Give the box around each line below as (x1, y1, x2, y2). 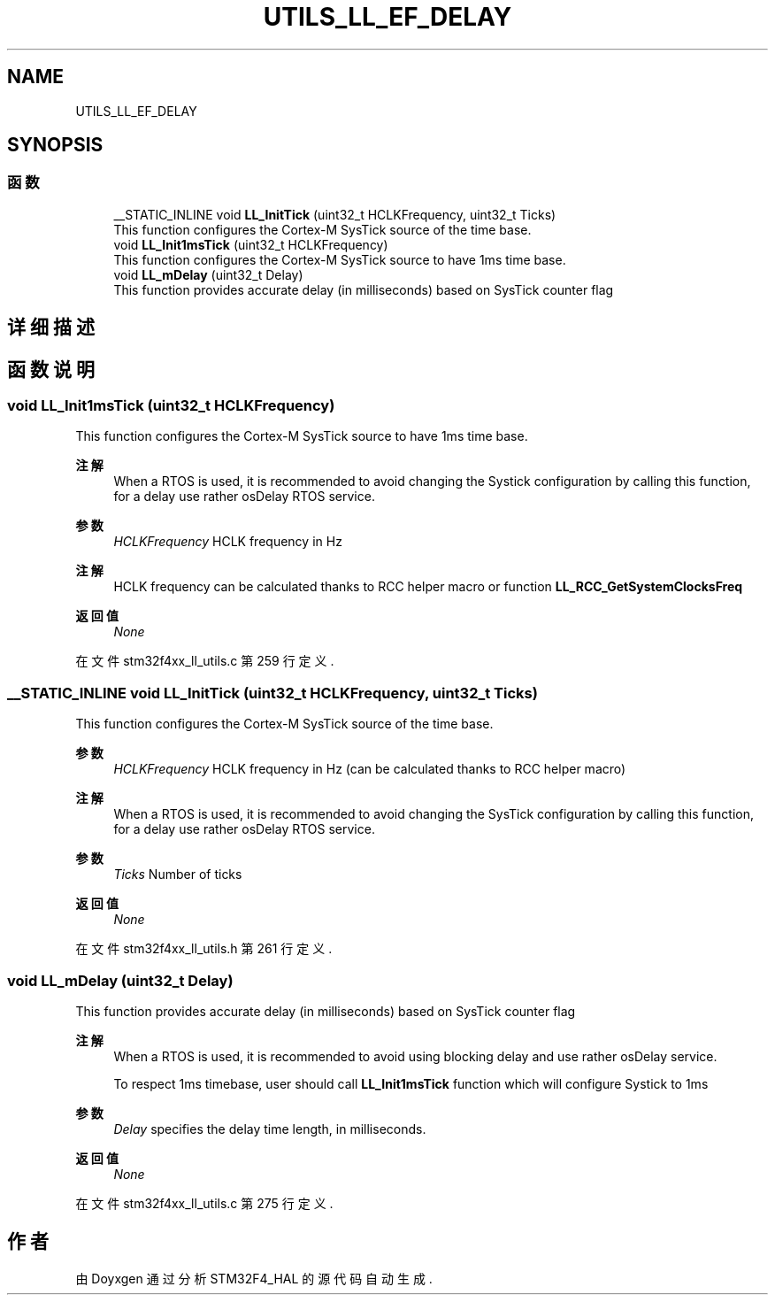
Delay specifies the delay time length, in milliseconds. (113, 1121, 426, 1136)
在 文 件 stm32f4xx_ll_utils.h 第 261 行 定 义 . (75, 941, 333, 957)
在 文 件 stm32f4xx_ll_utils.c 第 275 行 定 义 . (75, 1195, 334, 1211)
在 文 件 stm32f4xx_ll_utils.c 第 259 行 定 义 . (75, 653, 334, 669)
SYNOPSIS (7, 134, 104, 157)
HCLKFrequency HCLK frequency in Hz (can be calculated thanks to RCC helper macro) (113, 761, 626, 777)
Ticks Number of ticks (113, 867, 242, 882)
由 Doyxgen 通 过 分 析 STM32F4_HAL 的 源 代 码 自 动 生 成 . (75, 1270, 433, 1286)
